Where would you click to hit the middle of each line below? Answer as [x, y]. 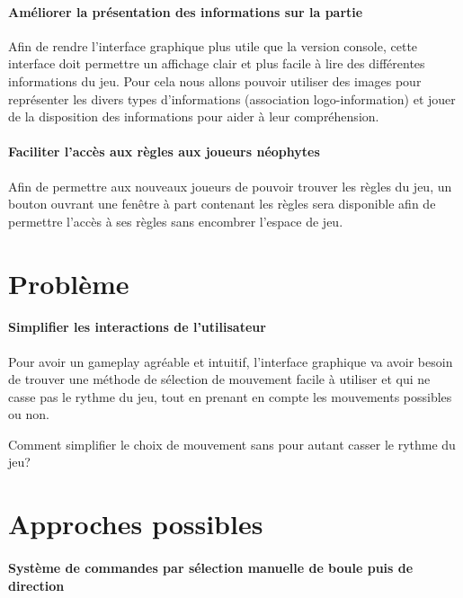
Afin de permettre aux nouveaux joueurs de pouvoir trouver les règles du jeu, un [230, 186]
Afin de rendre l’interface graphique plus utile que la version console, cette [213, 45]
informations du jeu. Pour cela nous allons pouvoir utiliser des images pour [215, 80]
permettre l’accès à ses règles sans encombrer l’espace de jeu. [176, 221]
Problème [69, 283]
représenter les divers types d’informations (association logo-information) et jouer [232, 98]
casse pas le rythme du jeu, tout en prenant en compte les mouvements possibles [230, 396]
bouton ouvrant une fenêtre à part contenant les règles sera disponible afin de [222, 204]
